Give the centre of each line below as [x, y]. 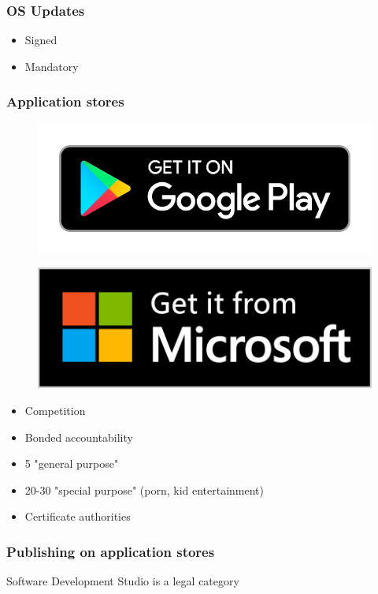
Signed [41, 40]
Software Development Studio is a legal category [123, 581]
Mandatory [52, 66]
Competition [55, 410]
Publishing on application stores [111, 551]
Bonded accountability [79, 437]
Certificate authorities [78, 516]
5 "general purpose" [72, 463]
